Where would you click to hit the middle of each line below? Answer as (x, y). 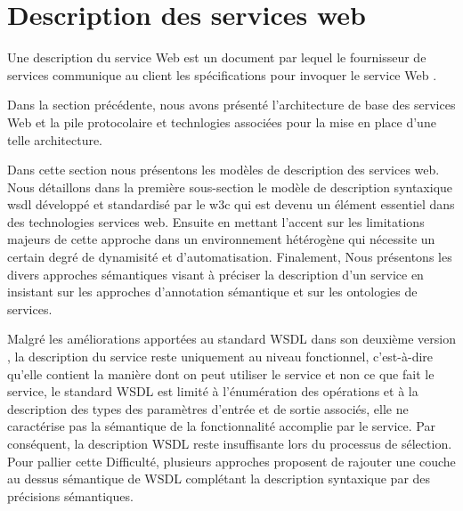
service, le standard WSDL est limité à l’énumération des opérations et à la (213, 391)
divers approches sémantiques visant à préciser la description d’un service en (215, 274)
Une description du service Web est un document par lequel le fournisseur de (217, 57)
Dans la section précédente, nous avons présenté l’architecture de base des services (231, 105)
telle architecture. (55, 139)
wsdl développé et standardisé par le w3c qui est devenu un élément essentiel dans (231, 204)
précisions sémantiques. (70, 495)
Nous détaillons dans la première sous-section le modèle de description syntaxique (230, 187)
